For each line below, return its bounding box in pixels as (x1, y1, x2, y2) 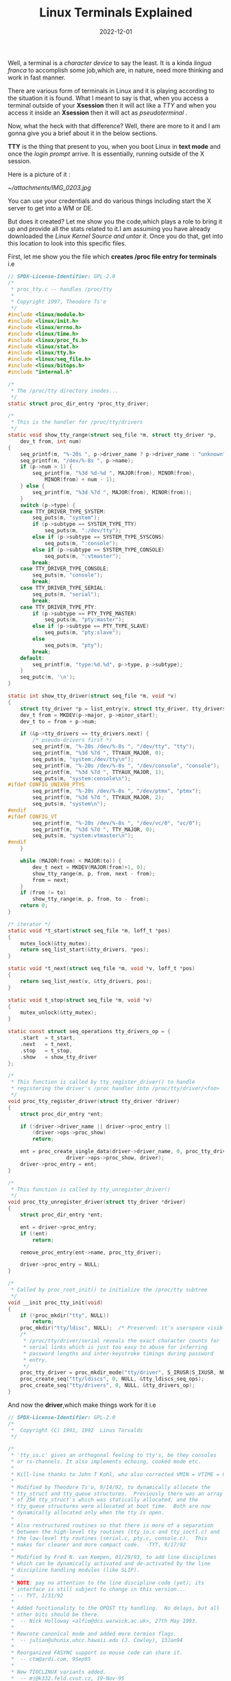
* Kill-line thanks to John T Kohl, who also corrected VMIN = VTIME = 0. (10, 1471, 229, 1478)
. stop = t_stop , (20, 1047, 73, 1054)
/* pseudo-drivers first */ (32, 737, 112, 744)
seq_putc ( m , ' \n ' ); (20, 674, 76, 681)
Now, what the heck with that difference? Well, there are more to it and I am (8, 121, 221, 130)
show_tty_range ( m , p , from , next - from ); (32, 870, 156, 877)
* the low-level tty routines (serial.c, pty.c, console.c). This (10, 1534, 208, 1542)
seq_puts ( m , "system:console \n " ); (32, 775, 131, 782)
